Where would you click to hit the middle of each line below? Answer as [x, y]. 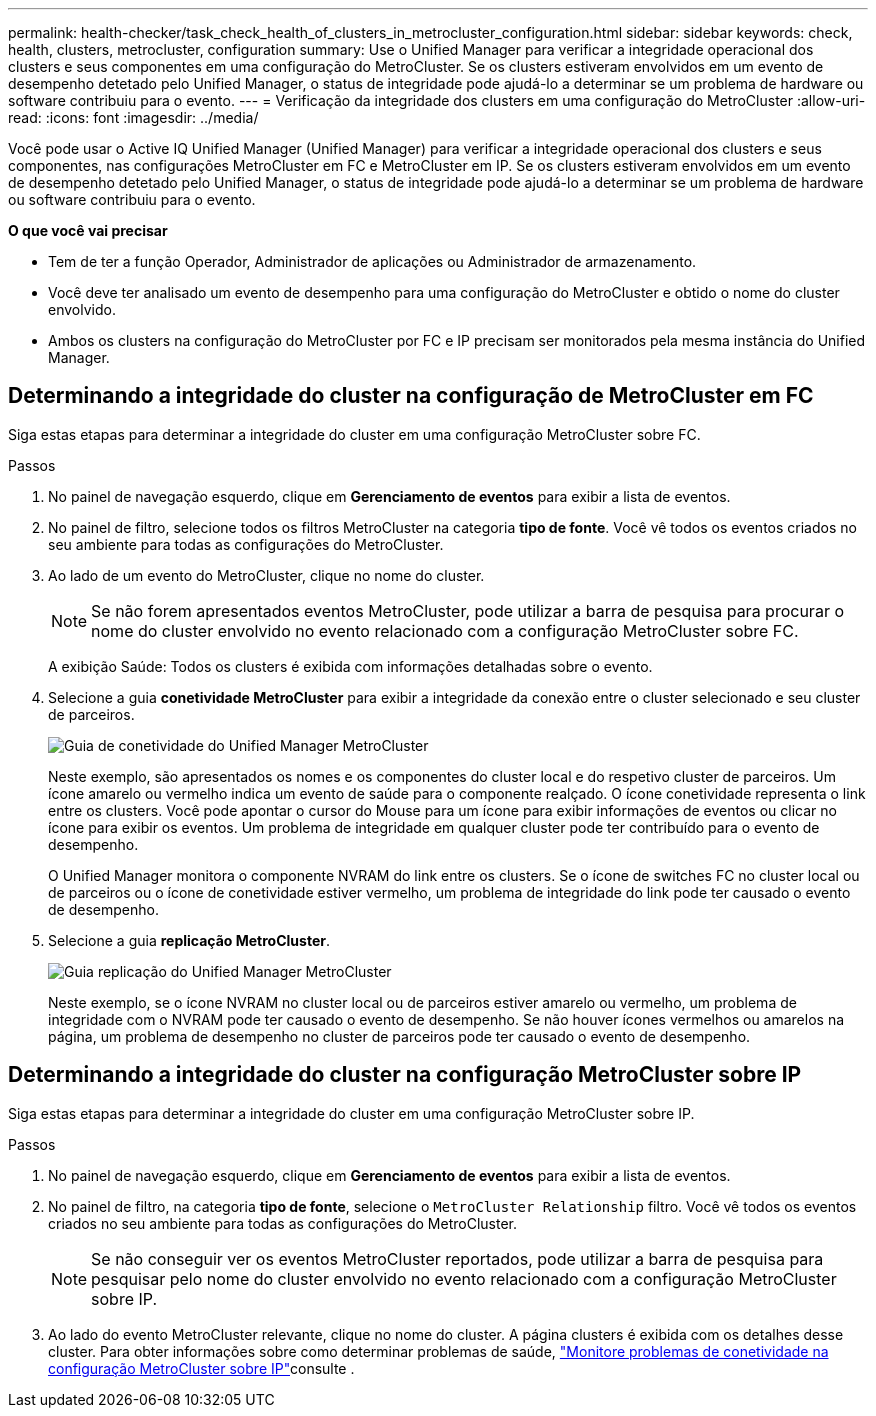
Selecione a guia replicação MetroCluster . [189, 940]
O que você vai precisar [88, 230]
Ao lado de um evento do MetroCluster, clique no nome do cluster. [266, 575]
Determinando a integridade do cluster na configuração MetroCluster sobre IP [405, 1075]
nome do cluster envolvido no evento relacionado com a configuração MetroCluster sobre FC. [445, 630]
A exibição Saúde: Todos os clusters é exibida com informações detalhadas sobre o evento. [350, 666]
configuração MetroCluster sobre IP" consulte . [201, 1368]
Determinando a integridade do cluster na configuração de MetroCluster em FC [411, 396]
